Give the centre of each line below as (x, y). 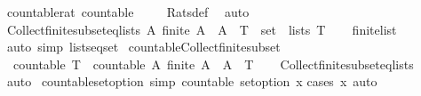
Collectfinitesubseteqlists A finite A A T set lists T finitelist (202, 29)
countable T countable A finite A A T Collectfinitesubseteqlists (213, 64)
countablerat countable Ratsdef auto (128, 12)
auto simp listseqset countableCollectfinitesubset (143, 47)
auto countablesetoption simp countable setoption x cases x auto (192, 81)
